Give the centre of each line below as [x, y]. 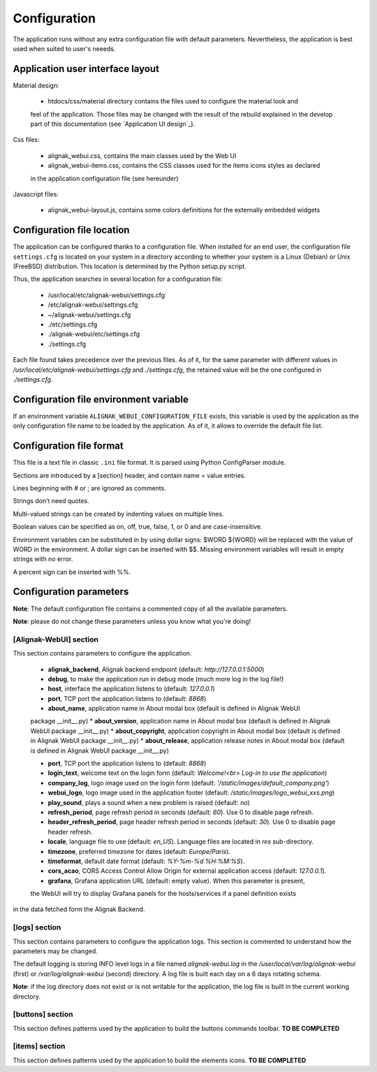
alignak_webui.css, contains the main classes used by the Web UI [142, 155]
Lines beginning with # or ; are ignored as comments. [90, 488]
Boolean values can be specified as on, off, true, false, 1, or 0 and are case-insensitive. [138, 527]
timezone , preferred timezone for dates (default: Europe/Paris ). [139, 851]
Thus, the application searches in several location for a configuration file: [118, 279]
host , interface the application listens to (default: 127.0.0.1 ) [132, 689]
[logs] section [37, 927]
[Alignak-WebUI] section [56, 639]
